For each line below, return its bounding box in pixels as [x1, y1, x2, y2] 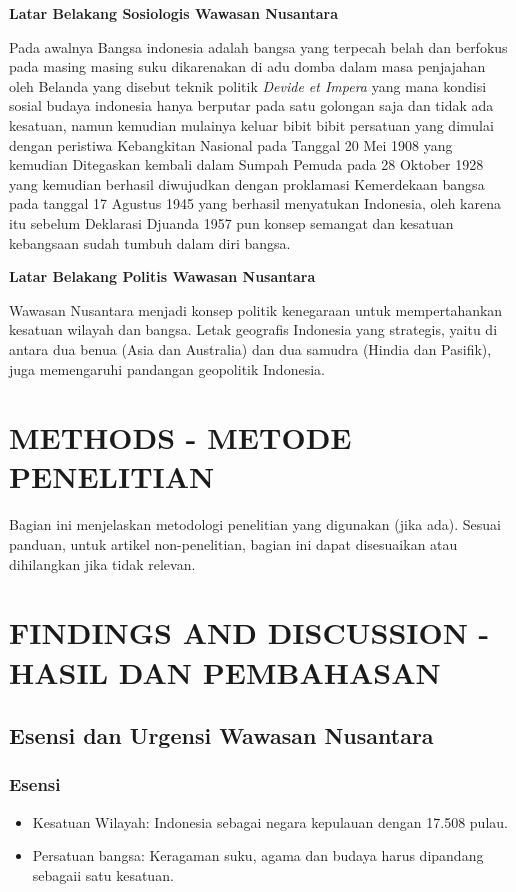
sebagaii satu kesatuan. [32, 864, 174, 885]
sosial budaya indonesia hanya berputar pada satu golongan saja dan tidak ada [9, 95, 494, 116]
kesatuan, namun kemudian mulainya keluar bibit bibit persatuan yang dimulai [9, 114, 494, 135]
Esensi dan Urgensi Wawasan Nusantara [9, 720, 434, 751]
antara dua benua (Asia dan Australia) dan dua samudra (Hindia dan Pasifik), [9, 338, 492, 359]
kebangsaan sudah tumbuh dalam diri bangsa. [9, 232, 291, 253]
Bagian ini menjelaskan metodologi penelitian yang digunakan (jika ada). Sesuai [9, 514, 501, 535]
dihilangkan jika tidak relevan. [9, 553, 196, 574]
